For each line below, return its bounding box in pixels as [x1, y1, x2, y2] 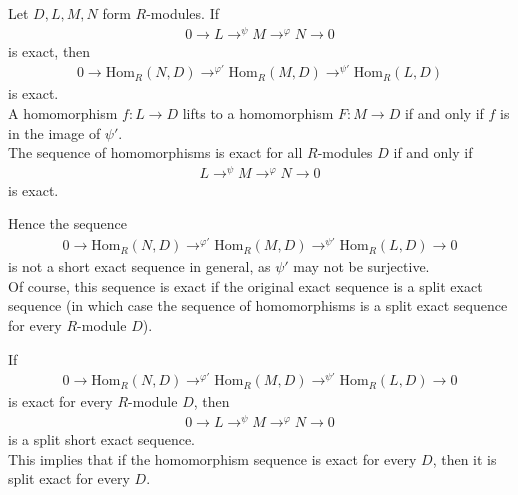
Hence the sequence [8, 213, 128, 234]
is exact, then [8, 40, 91, 61]
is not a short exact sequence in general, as [8, 256, 271, 277]
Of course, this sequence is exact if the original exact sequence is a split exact [8, 275, 483, 296]
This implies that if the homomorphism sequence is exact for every [8, 448, 417, 469]
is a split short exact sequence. [8, 428, 195, 449]
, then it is [432, 448, 497, 469]
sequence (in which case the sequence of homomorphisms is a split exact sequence [8, 295, 508, 316]
